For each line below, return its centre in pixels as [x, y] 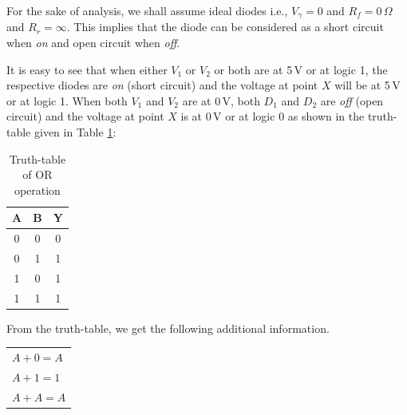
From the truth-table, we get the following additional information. [168, 328]
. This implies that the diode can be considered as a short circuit [225, 27]
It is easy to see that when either [87, 69]
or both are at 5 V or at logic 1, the [301, 69]
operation [37, 190]
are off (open [352, 100]
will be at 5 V [367, 85]
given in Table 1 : [75, 132]
